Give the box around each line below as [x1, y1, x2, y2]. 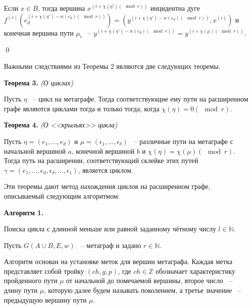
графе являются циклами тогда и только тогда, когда [4, 103, 160, 113]
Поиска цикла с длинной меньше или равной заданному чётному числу [4, 224, 216, 234]
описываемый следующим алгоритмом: [4, 190, 120, 201]
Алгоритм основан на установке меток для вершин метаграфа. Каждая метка [4, 256, 232, 267]
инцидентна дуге [150, 3, 200, 13]
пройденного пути [4, 275, 58, 286]
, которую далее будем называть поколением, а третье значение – [43, 285, 241, 295]
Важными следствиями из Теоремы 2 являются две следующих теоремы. [4, 61, 221, 71]
